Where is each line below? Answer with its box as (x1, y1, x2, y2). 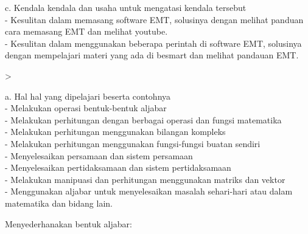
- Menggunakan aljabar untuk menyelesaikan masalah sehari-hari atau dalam (5, 185, 293, 198)
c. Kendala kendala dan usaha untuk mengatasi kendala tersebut (5, 1, 247, 13)
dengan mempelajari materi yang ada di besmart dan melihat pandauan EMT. (5, 49, 299, 61)
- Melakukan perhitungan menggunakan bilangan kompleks (5, 125, 226, 138)
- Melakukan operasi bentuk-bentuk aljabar (5, 102, 167, 114)
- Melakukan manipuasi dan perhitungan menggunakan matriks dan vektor (5, 173, 285, 185)
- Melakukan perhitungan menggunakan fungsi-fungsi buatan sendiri (5, 137, 261, 150)
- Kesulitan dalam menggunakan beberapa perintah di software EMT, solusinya (5, 36, 302, 49)
